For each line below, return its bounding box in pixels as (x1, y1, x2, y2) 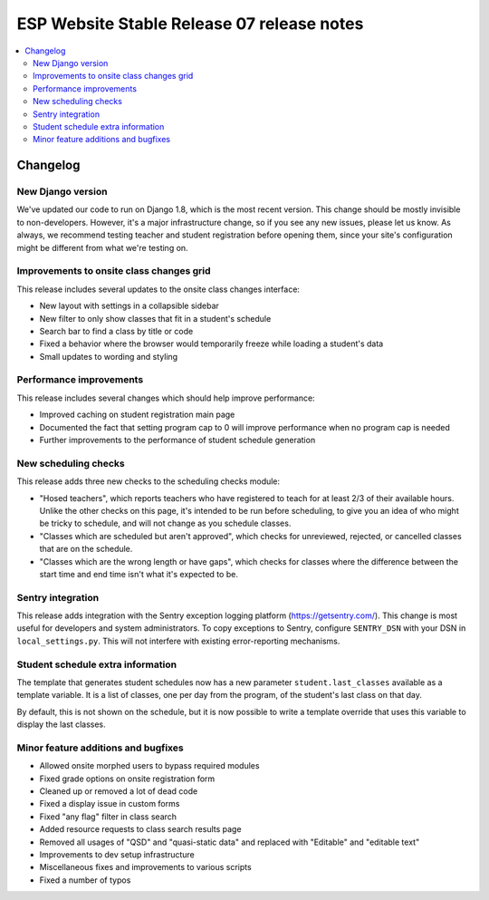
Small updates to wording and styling (39, 351, 178, 362)
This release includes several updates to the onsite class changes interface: (16, 284, 301, 295)
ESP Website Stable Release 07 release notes (16, 14, 364, 34)
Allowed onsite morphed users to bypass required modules (39, 760, 260, 771)
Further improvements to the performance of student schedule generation (39, 435, 316, 446)
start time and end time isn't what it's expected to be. (39, 568, 239, 579)
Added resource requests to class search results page (39, 824, 242, 835)
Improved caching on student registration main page (39, 409, 235, 421)
